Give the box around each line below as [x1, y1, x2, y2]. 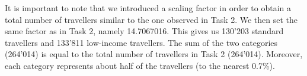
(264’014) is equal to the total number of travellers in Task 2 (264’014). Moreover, [5, 48, 303, 60]
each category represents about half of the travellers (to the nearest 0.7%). [5, 59, 275, 71]
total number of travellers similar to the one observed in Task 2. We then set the [5, 13, 298, 25]
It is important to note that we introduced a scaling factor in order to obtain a [5, 2, 291, 14]
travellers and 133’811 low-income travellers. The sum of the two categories [5, 36, 278, 48]
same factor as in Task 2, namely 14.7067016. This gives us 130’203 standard [5, 25, 284, 37]
